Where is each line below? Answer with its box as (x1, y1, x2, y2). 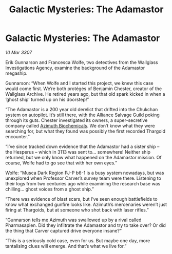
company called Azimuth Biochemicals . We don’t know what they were (5, 122, 155, 129)
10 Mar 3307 (5, 49, 32, 55)
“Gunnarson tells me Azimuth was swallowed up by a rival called (5, 217, 142, 223)
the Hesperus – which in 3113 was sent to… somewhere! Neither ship (5, 149, 150, 155)
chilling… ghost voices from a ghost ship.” (5, 186, 94, 192)
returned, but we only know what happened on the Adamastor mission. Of (5, 154, 162, 160)
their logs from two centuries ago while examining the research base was (5, 180, 161, 186)
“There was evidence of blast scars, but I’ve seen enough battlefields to (5, 196, 158, 202)
